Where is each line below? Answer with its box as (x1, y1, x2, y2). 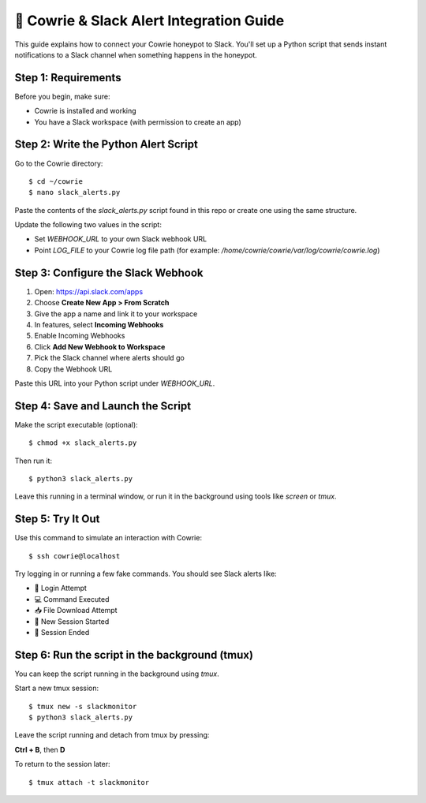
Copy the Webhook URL (34, 364, 113, 374)
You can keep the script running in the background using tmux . (14, 669, 220, 678)
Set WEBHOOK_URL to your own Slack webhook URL (34, 234, 207, 244)
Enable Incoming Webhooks (34, 331, 125, 341)
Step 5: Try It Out (14, 513, 100, 526)
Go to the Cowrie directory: (14, 159, 103, 168)
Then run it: (14, 456, 53, 465)
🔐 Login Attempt (34, 584, 87, 593)
